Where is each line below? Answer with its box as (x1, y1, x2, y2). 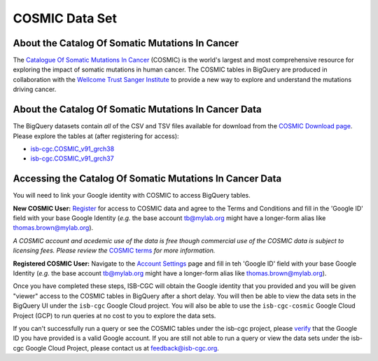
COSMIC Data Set (13, 11, 117, 26)
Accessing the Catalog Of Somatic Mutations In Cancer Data (13, 172, 282, 185)
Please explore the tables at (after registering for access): (13, 132, 179, 140)
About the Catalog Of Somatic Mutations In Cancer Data (13, 104, 262, 116)
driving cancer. (13, 85, 57, 94)
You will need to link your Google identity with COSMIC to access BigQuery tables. (13, 191, 251, 200)
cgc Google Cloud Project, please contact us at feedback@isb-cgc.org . (13, 343, 220, 352)
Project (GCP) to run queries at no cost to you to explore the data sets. (13, 311, 216, 320)
